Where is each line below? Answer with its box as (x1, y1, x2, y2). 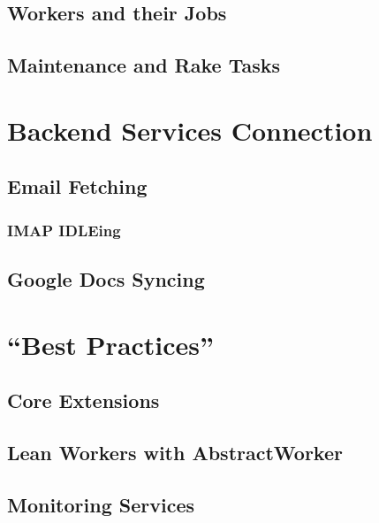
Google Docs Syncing (7, 265, 205, 292)
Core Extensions (7, 387, 160, 414)
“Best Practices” (7, 326, 215, 362)
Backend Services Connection (7, 112, 373, 148)
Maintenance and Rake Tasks (7, 51, 280, 79)
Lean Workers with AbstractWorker (7, 438, 343, 465)
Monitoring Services (7, 490, 194, 518)
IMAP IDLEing (7, 219, 121, 241)
